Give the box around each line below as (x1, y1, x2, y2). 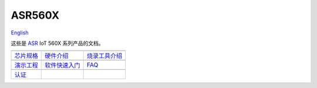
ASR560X (11, 9, 60, 22)
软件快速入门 (45, 61, 80, 69)
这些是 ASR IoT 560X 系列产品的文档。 (11, 40, 104, 47)
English (11, 29, 29, 36)
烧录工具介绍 (86, 52, 123, 60)
